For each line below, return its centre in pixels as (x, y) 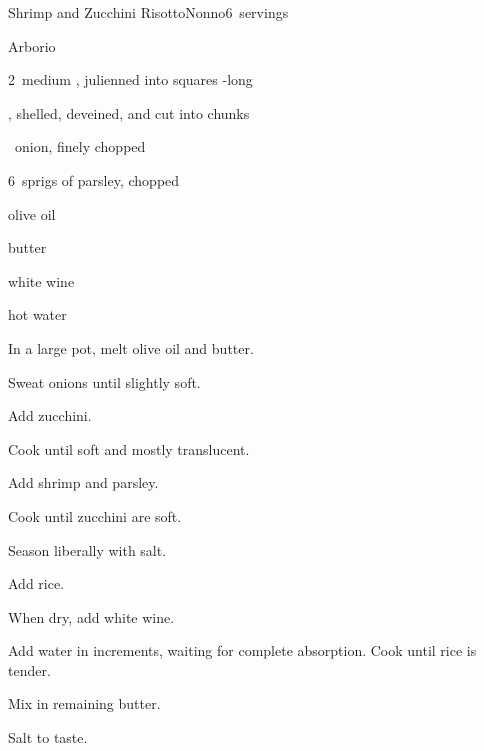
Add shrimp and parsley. (83, 482)
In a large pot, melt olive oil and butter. (131, 347)
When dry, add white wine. (91, 616)
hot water (37, 314)
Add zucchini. (50, 415)
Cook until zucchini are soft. (95, 515)
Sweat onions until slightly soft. (104, 381)
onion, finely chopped (80, 146)
